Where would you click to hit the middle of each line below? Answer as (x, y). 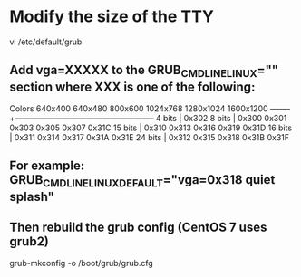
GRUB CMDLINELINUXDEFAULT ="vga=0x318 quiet (142, 181)
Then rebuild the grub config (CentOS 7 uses (138, 227)
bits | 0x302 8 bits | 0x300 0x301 (225, 118)
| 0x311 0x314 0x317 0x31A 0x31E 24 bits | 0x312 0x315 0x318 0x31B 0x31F (150, 137)
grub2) (29, 241)
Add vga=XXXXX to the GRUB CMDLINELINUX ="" (144, 72)
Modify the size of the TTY (112, 17)
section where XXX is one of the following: (132, 86)
